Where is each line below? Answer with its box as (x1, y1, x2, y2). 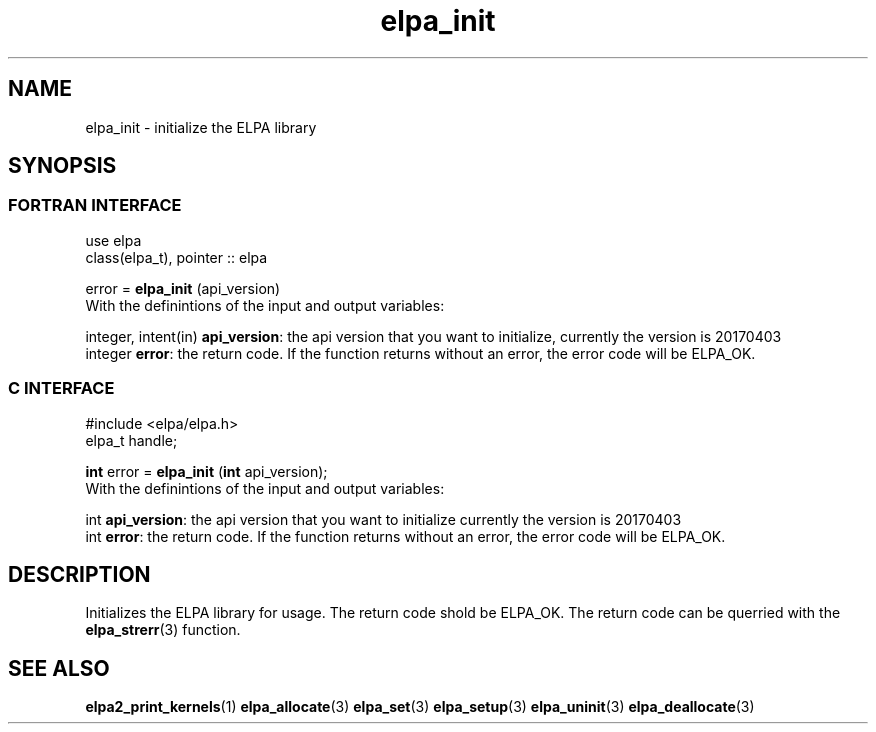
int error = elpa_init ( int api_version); (85, 462, 328, 480)
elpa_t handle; (85, 431, 178, 449)
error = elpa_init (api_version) (85, 279, 281, 297)
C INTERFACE (8, 378, 115, 399)
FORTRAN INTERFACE (8, 195, 182, 216)
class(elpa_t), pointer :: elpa (85, 248, 268, 266)
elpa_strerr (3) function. (85, 621, 241, 639)
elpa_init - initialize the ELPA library (85, 118, 317, 136)
